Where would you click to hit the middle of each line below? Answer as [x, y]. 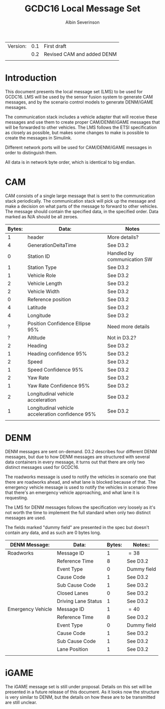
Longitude [39, 315]
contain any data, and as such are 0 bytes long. [53, 532]
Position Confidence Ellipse [59, 323]
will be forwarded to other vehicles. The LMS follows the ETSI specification [81, 127]
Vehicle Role [42, 275]
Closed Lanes [72, 593]
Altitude [36, 337]
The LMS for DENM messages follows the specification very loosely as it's [80, 507]
